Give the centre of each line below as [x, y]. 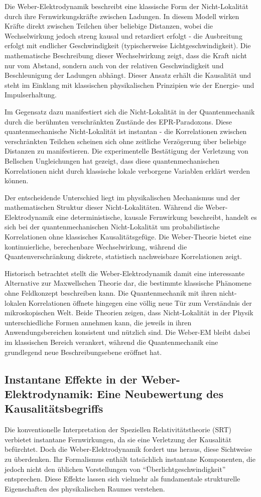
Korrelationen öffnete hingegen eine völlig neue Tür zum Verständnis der [140, 302]
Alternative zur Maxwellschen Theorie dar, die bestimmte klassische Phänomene [128, 283]
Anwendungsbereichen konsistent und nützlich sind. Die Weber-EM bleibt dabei [127, 332]
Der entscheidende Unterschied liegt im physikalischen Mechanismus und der [122, 197]
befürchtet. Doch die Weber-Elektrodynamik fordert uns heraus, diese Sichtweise [128, 449]
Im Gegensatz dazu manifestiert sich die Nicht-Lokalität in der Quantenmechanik [130, 111]
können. [17, 180]
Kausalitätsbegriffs [54, 408]
